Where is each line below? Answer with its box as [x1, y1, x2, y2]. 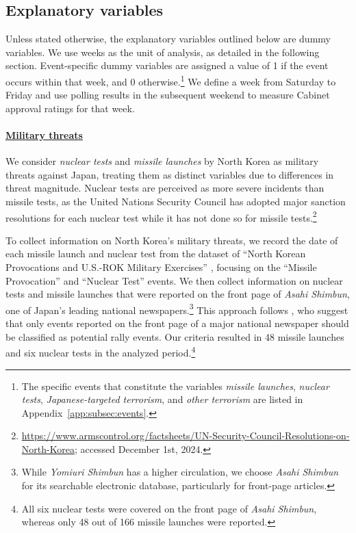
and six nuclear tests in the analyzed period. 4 [5, 343, 196, 359]
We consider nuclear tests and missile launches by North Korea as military [5, 154, 319, 168]
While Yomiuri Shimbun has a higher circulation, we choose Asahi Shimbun [21, 465, 339, 479]
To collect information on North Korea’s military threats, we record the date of [5, 233, 338, 247]
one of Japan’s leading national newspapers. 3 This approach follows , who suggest [5, 300, 348, 317]
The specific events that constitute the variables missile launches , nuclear [21, 378, 329, 393]
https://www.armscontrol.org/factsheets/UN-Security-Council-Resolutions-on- [21, 428, 350, 443]
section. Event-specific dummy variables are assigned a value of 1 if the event [5, 58, 329, 73]
